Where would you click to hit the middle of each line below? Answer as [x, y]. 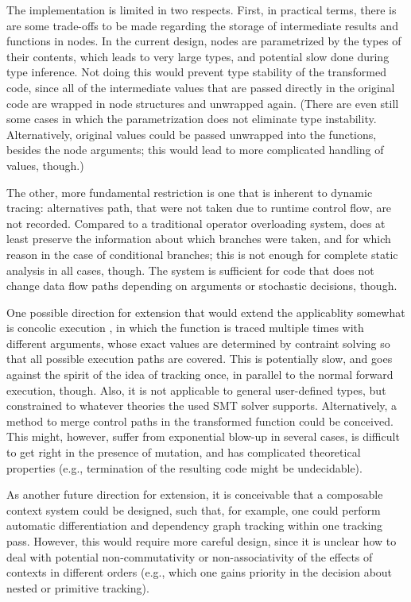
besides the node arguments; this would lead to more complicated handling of [195, 150]
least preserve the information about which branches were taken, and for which [199, 239]
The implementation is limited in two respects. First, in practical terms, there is [202, 10]
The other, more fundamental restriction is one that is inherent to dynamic [190, 192]
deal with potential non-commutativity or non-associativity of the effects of [190, 556]
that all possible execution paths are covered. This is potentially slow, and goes [200, 359]
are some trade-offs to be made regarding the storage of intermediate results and [202, 25]
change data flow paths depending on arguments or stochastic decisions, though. [202, 286]
